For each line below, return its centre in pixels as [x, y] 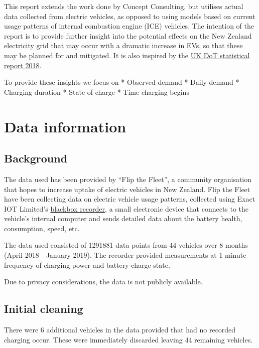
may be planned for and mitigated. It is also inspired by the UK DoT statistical [127, 55]
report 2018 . [23, 65]
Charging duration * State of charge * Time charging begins [97, 92]
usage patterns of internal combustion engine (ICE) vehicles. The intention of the [129, 26]
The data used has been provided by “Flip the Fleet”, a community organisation [128, 179]
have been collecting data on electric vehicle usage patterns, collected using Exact [130, 199]
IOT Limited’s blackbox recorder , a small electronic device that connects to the [126, 208]
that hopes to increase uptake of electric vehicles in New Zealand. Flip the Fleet [127, 189]
